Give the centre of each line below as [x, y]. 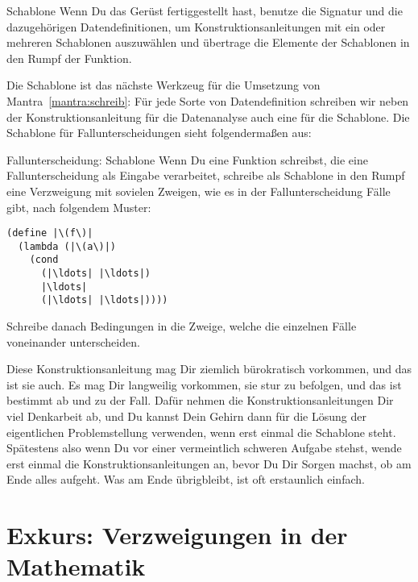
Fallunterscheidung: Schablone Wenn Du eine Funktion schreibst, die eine [187, 159]
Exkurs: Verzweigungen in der [177, 535]
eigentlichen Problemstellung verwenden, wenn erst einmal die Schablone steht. [201, 432]
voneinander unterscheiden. [73, 341]
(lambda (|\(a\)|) [67, 246]
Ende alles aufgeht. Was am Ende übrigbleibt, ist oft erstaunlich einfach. [186, 479]
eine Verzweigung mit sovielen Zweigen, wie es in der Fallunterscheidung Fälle [199, 191]
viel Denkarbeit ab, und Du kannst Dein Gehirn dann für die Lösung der [186, 416]
